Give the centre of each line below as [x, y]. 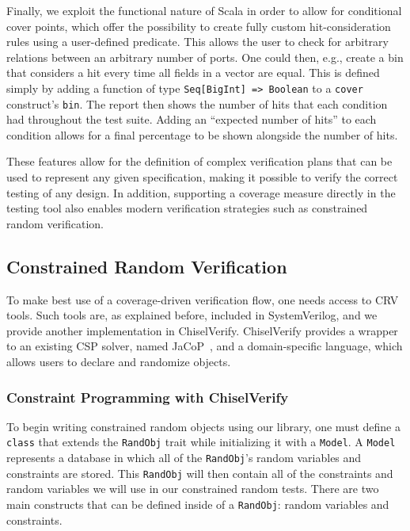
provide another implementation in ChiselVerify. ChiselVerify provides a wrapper [202, 330]
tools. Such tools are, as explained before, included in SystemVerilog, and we [192, 315]
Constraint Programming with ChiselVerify [148, 397]
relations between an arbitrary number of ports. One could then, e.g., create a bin [205, 57]
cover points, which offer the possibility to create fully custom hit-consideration [199, 26]
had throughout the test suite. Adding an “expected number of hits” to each [192, 119]
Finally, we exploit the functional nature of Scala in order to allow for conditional [204, 10]
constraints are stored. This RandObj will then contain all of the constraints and [200, 473]
